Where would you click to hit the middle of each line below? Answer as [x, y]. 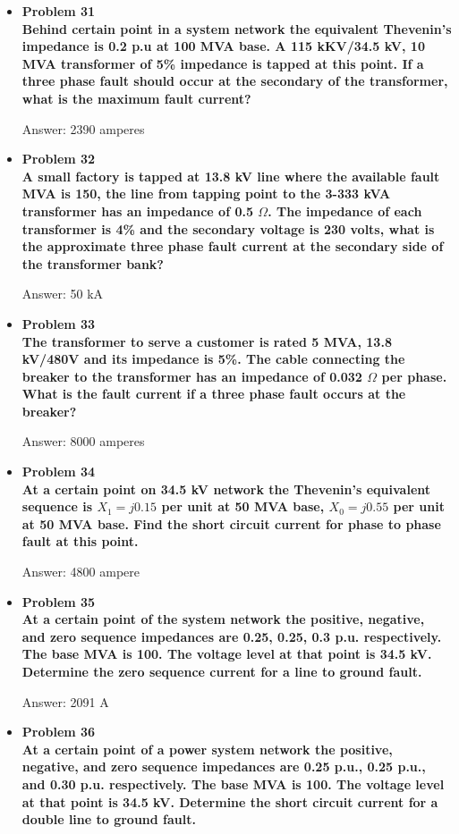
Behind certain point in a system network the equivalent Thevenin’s [237, 28]
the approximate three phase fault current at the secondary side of [233, 246]
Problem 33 [59, 323]
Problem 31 [59, 11]
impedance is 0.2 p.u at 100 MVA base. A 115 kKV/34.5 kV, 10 [223, 46]
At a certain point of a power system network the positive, [207, 749]
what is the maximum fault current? [136, 98]
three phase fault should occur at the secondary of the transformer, [235, 81]
